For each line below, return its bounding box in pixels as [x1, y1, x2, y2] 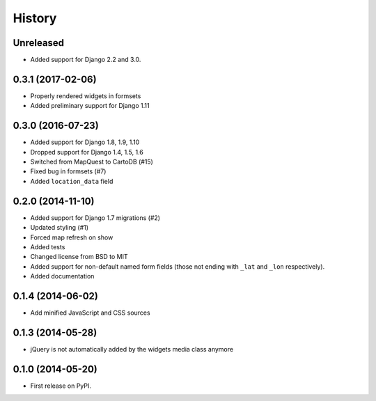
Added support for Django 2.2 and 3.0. [30, 56, 141, 64]
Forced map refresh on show [30, 233, 113, 242]
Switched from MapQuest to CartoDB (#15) [30, 157, 153, 166]
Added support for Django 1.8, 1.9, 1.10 [30, 138, 140, 146]
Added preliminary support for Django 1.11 [30, 102, 150, 110]
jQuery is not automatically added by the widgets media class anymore [30, 345, 233, 353]
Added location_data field [30, 177, 113, 185]
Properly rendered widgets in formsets [30, 91, 141, 100]
